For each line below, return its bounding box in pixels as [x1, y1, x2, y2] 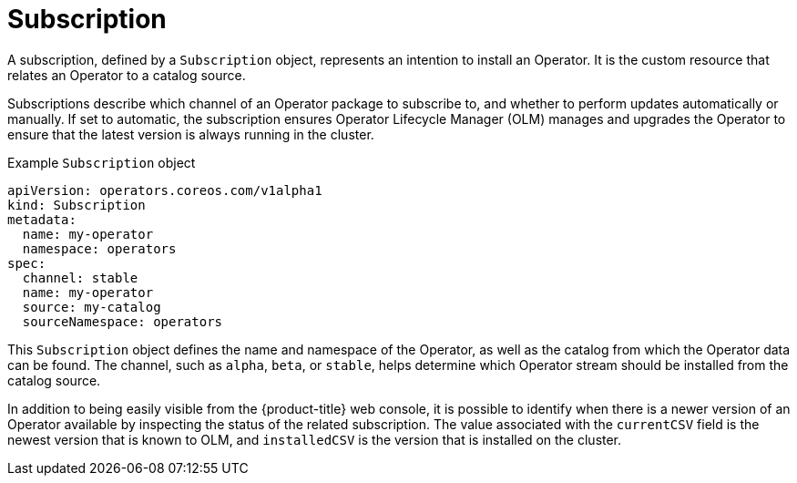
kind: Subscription [7, 197, 146, 212]
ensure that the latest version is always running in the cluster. [7, 126, 374, 142]
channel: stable [22, 270, 138, 285]
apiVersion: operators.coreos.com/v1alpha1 [7, 182, 322, 198]
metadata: [7, 211, 77, 227]
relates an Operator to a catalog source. [7, 67, 246, 83]
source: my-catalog [22, 299, 161, 314]
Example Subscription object [7, 154, 196, 170]
